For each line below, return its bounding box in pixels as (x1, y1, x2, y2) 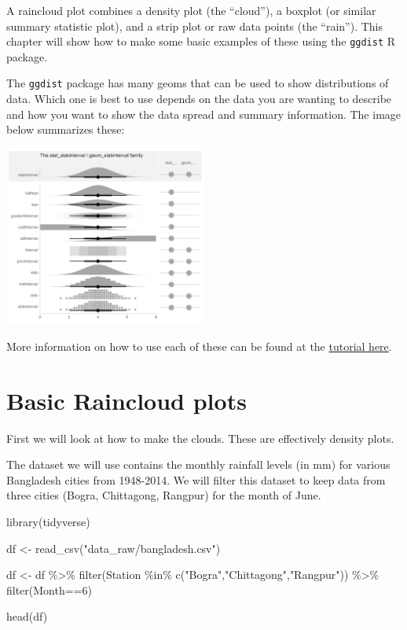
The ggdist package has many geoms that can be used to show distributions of (6, 75, 389, 91)
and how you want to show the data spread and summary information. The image (6, 105, 401, 122)
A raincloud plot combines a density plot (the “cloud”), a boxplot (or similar (6, 2, 376, 18)
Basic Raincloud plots (6, 384, 247, 416)
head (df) (6, 608, 48, 624)
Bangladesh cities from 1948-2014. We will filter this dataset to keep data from (6, 471, 386, 488)
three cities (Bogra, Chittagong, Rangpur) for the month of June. (6, 487, 321, 503)
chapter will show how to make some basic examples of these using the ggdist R (6, 33, 396, 50)
